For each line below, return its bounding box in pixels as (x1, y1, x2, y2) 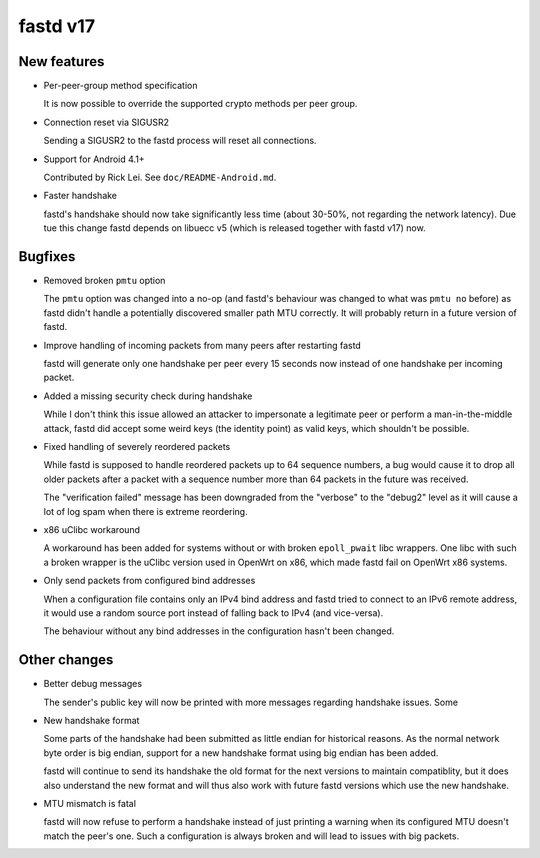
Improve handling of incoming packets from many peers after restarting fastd (43, 339, 362, 351)
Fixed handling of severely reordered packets (43, 441, 231, 452)
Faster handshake (43, 190, 118, 202)
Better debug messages (43, 678, 143, 690)
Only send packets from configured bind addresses (43, 575, 256, 587)
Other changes (18, 651, 114, 669)
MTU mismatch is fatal (43, 797, 137, 809)
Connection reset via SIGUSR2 (43, 116, 170, 128)
